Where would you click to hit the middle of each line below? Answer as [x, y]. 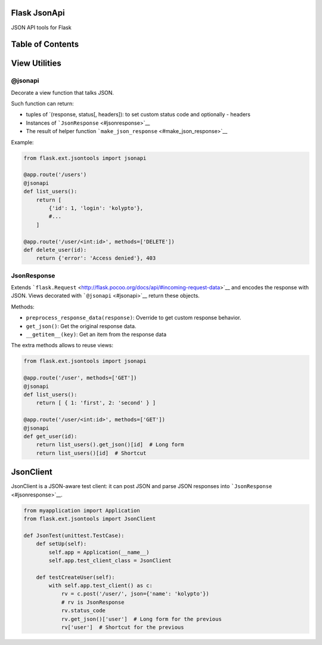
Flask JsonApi [38, 13]
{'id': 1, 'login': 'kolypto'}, [96, 208]
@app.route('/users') [55, 175]
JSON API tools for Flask [41, 27]
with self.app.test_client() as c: [101, 586]
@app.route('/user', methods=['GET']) [80, 378]
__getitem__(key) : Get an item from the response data [96, 334]
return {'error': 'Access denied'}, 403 [96, 258]
